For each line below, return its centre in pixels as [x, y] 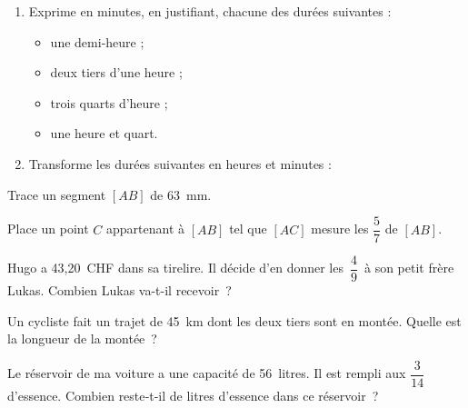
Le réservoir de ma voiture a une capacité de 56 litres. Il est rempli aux [207, 373]
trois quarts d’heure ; [109, 102]
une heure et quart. [104, 133]
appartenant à [146, 229]
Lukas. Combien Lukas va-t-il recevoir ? [119, 290]
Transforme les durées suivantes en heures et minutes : [180, 163]
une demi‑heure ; [97, 41]
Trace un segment [57, 194]
